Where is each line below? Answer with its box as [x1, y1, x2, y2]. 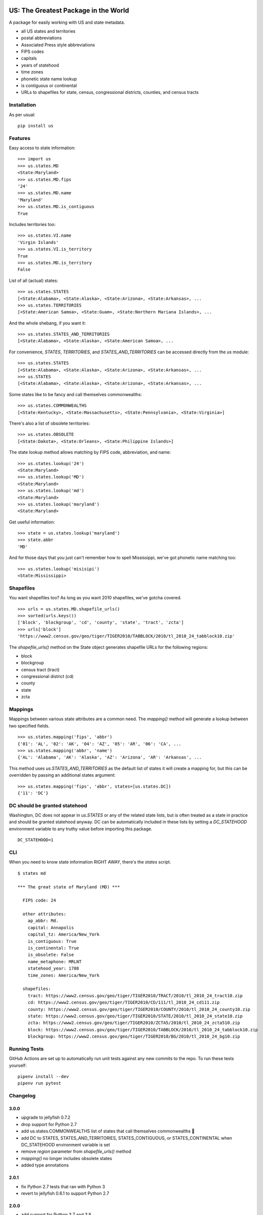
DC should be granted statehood [9, 802, 87, 809]
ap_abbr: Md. [27, 918, 59, 923]
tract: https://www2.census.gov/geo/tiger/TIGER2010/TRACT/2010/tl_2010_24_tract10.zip [27, 993, 243, 998]
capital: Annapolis [27, 925, 74, 930]
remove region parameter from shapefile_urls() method [21, 1148, 131, 1154]
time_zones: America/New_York [27, 972, 99, 978]
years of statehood [21, 62, 59, 68]
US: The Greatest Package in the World [9, 6, 130, 15]
